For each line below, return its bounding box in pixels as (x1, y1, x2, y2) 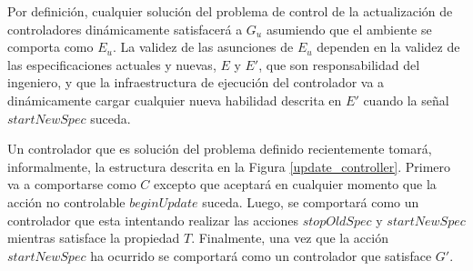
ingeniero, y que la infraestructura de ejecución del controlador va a (7, 73, 385, 92)
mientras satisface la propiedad (7, 228, 180, 247)
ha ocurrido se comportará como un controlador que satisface (90, 246, 432, 265)
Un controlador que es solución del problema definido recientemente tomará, (7, 139, 432, 158)
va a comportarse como (7, 175, 136, 194)
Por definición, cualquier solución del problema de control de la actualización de (7, 2, 453, 20)
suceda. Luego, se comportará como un (202, 192, 419, 211)
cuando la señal (363, 90, 449, 109)
